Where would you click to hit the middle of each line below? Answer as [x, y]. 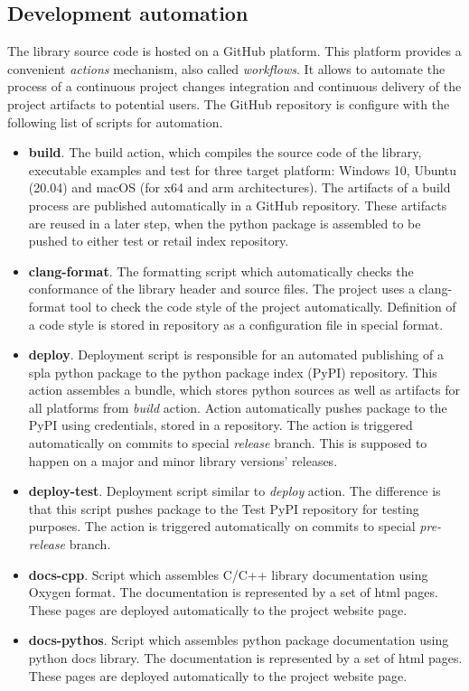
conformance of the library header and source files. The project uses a [221, 289]
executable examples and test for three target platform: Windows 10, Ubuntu [243, 169]
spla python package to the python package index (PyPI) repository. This [233, 372]
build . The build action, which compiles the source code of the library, [225, 152]
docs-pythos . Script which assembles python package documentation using [239, 640]
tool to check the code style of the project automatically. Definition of [263, 306]
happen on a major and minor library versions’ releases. [183, 460]
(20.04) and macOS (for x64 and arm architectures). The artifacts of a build [239, 187]
